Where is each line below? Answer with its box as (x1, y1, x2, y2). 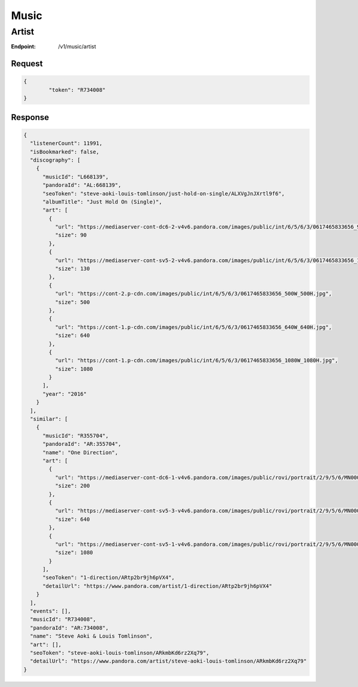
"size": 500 (54, 298, 90, 306)
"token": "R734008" (48, 87, 106, 93)
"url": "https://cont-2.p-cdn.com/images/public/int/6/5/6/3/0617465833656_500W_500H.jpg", (54, 290, 332, 297)
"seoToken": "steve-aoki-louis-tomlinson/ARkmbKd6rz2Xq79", (30, 649, 209, 656)
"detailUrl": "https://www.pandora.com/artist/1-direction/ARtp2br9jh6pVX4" (42, 583, 273, 589)
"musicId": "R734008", (30, 616, 97, 623)
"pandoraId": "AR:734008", (30, 624, 109, 631)
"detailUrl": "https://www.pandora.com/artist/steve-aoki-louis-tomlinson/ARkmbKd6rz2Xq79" (30, 658, 307, 665)
